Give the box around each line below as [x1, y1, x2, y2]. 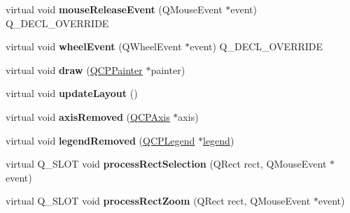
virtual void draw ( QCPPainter [6, 62, 143, 77]
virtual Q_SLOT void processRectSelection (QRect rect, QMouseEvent [6, 156, 327, 171]
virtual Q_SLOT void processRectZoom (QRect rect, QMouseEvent [6, 193, 311, 208]
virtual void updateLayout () [6, 86, 138, 101]
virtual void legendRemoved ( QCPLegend [6, 133, 195, 147]
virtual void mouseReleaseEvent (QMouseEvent [6, 2, 223, 16]
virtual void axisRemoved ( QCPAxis [6, 109, 170, 124]
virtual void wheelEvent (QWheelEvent [6, 39, 182, 54]
